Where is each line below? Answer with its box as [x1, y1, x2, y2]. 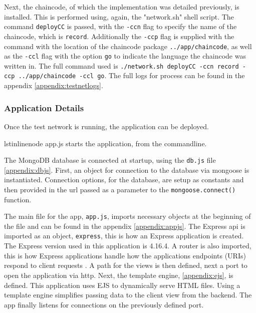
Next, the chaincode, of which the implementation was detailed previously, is [4, 2, 239, 12]
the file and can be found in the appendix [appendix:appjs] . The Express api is [4, 220, 245, 231]
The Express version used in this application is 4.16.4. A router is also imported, [4, 240, 251, 251]
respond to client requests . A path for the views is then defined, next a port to [4, 260, 247, 270]
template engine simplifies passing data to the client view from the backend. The [4, 289, 252, 300]
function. [4, 194, 32, 204]
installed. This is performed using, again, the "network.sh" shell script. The [4, 11, 234, 22]
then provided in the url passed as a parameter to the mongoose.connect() [4, 184, 236, 194]
